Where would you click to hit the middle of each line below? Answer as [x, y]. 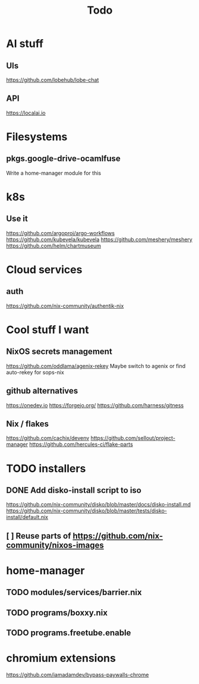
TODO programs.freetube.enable [69, 633]
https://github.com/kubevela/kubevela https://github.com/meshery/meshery [99, 239]
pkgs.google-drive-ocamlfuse [63, 159]
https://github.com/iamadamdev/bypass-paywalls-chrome [78, 675]
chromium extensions [61, 658]
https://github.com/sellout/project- [133, 438]
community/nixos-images [55, 545]
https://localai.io [26, 113]
